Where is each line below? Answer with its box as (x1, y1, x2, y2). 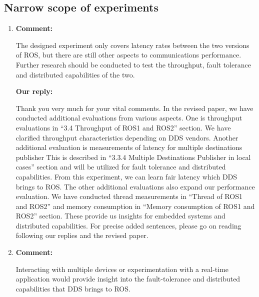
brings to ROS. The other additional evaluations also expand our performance (15, 181, 255, 191)
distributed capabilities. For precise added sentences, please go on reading (15, 220, 241, 230)
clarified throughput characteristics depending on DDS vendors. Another (15, 132, 238, 142)
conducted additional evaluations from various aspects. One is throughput (15, 112, 242, 123)
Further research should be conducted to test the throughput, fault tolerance (15, 59, 251, 69)
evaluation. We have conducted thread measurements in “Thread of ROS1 (15, 191, 242, 201)
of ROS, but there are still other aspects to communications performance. (15, 49, 241, 60)
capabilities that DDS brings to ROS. (15, 283, 130, 293)
